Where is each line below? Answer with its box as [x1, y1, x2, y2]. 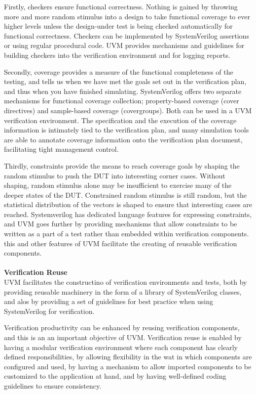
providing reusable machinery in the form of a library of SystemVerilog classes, [4, 286, 242, 297]
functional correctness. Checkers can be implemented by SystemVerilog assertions [4, 30, 249, 41]
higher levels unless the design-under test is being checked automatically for [4, 21, 233, 31]
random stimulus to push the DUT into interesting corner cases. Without [4, 170, 225, 180]
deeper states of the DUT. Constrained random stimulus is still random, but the [4, 189, 247, 200]
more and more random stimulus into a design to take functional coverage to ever [4, 11, 250, 21]
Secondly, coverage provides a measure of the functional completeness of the [4, 66, 233, 77]
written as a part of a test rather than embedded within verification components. [4, 228, 249, 239]
